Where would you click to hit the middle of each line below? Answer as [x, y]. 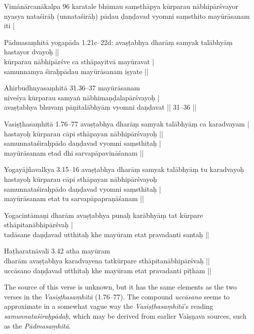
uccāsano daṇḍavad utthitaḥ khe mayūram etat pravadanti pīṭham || [108, 270]
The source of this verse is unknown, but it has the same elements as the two [120, 287]
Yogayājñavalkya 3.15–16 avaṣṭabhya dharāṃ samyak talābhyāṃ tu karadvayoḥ [124, 169]
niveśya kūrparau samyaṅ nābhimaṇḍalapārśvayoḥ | [82, 97]
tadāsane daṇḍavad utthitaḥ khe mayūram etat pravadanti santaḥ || [107, 234]
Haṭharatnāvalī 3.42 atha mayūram [57, 251]
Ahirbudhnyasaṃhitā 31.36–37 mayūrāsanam [72, 88]
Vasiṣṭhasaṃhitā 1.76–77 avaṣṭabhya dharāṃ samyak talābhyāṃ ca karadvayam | [127, 123]
